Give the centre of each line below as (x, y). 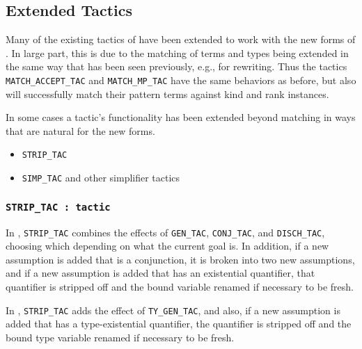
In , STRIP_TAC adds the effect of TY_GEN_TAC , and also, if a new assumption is (173, 310)
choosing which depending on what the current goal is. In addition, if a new (167, 246)
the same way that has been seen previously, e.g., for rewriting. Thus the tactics (176, 66)
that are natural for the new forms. (80, 130)
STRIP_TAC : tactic (58, 207)
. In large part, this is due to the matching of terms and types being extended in (177, 52)
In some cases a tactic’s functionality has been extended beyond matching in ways (181, 117)
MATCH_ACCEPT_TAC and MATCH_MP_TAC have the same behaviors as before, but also (181, 80)
